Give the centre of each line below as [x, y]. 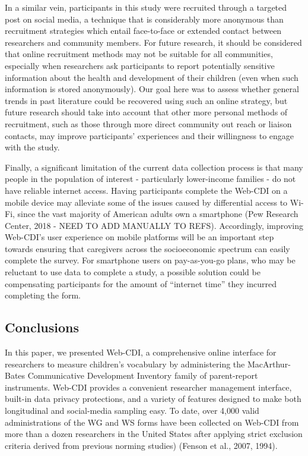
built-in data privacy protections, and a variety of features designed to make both [153, 399]
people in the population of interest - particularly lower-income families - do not [150, 179]
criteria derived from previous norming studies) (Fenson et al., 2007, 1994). [141, 445]
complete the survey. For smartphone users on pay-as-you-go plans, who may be [150, 260]
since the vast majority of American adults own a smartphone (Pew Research [158, 214]
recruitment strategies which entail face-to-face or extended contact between [143, 31]
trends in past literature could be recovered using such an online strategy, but [146, 100]
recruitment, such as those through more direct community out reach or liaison [148, 123]
